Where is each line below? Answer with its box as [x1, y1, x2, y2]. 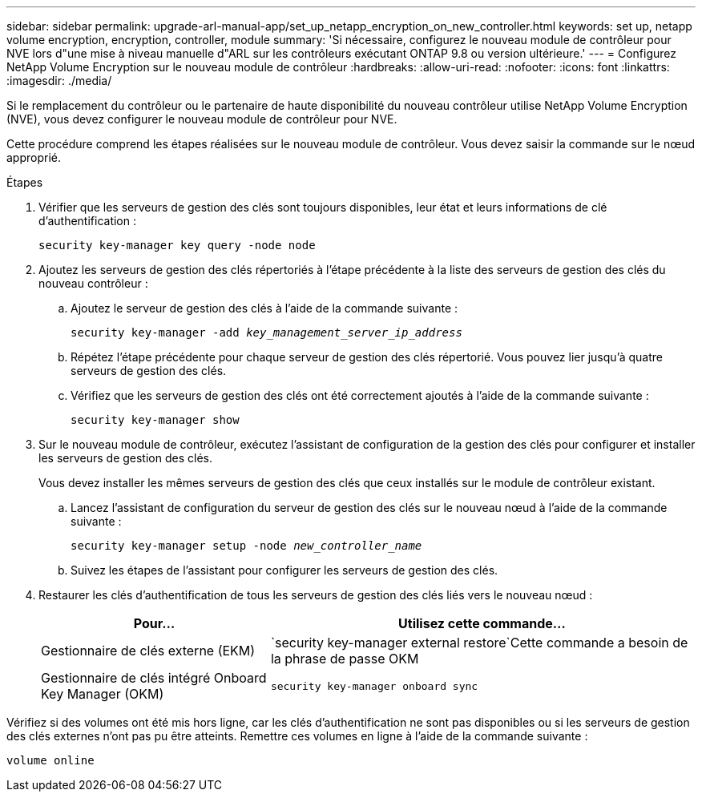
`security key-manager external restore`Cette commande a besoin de [270, 635, 688, 651]
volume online [6, 754, 95, 767]
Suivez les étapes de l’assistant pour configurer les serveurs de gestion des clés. [71, 563, 498, 577]
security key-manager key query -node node [38, 239, 316, 252]
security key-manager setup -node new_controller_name [71, 539, 422, 552]
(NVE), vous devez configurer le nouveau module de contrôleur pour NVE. [6, 112, 397, 126]
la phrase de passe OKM [270, 651, 419, 667]
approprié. [6, 151, 62, 164]
